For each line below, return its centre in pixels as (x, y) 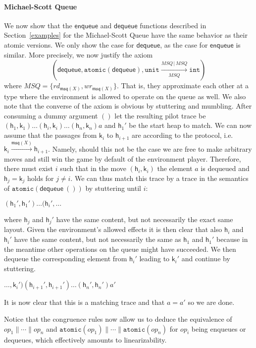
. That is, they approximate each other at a (183, 86)
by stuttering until (113, 188)
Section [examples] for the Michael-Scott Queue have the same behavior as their (126, 35)
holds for (41, 178)
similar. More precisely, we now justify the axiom (78, 54)
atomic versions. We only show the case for (69, 44)
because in (232, 239)
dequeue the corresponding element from (66, 259)
